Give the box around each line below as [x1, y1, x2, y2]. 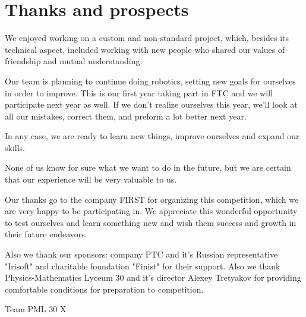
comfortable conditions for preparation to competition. [5, 283, 204, 295]
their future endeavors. [5, 228, 87, 240]
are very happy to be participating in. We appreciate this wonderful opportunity [5, 205, 298, 217]
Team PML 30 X [5, 303, 67, 315]
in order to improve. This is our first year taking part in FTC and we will [5, 86, 273, 99]
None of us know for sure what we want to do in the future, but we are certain [5, 161, 291, 174]
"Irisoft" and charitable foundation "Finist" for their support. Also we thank [5, 259, 280, 272]
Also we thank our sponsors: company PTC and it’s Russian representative [5, 248, 278, 260]
